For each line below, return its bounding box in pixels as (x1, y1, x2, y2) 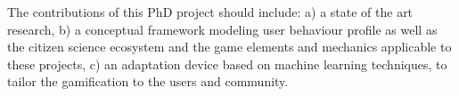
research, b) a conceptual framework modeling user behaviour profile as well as (7, 20, 438, 38)
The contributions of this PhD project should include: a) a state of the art (7, 3, 414, 20)
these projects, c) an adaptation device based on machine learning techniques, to (7, 54, 447, 73)
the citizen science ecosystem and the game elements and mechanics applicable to (7, 37, 452, 56)
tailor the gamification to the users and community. (7, 72, 289, 91)
